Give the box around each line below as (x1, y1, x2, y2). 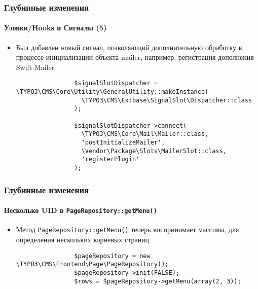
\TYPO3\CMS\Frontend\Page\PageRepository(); (16, 261, 169, 268)
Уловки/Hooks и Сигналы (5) (4, 22, 107, 33)
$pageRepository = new (74, 252, 151, 260)
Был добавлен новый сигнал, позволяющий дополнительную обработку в (16, 42, 242, 52)
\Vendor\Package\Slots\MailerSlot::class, (81, 147, 227, 155)
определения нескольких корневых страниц (16, 234, 150, 244)
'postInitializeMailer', (81, 139, 165, 147)
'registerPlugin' (81, 156, 140, 163)
